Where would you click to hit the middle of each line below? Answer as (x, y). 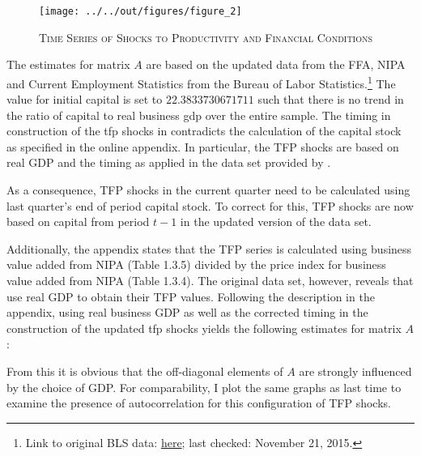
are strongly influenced (355, 371)
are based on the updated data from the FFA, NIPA (276, 64)
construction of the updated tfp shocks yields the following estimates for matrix (204, 328)
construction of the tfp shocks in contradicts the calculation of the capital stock (204, 131)
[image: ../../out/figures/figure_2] (140, 11)
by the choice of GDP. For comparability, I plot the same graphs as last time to (204, 387)
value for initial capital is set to (85, 99)
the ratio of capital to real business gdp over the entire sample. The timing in (199, 115)
